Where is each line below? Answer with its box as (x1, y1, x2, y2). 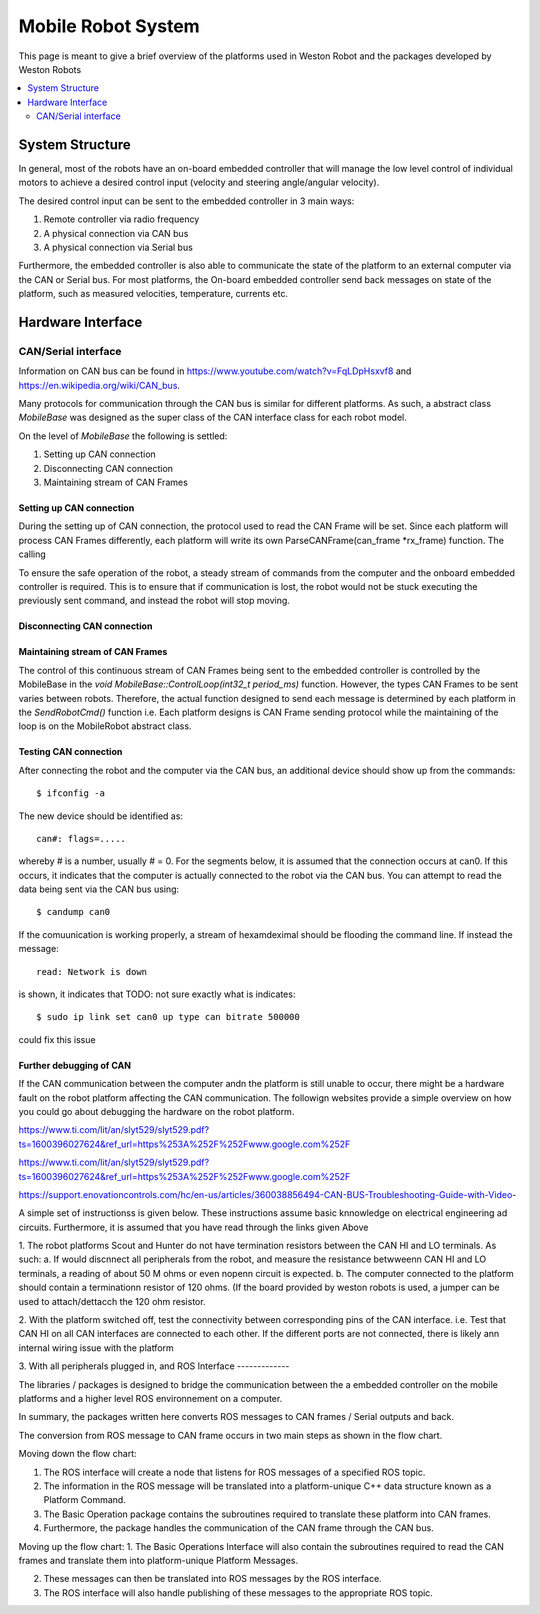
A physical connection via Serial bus (43, 241, 194, 253)
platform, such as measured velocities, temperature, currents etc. (18, 288, 289, 300)
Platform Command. (43, 1494, 127, 1506)
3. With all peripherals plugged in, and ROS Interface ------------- (18, 1360, 290, 1372)
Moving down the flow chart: (18, 1448, 137, 1460)
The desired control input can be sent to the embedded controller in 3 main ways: (18, 195, 355, 207)
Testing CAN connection (18, 746, 123, 758)
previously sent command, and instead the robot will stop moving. (18, 595, 290, 607)
